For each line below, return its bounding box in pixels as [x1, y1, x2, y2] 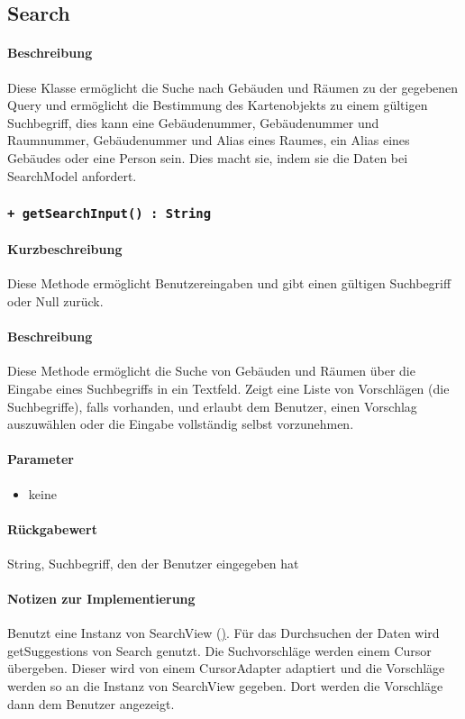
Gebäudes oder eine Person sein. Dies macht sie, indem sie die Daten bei [7, 148, 408, 167]
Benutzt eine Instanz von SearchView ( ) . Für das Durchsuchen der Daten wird [7, 623, 440, 642]
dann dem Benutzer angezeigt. [7, 694, 175, 713]
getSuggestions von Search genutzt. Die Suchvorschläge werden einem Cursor [7, 641, 432, 660]
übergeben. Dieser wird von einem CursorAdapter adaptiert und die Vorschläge [7, 659, 445, 678]
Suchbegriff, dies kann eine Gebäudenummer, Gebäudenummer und [7, 113, 379, 132]
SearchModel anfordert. [7, 166, 137, 185]
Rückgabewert [7, 519, 97, 538]
